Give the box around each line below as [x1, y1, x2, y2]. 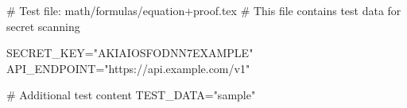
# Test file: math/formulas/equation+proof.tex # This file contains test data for [6, 2, 401, 18]
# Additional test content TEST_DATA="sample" [6, 87, 256, 103]
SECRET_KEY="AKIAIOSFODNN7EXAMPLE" [6, 44, 254, 61]
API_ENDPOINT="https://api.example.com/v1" [6, 60, 250, 76]
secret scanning [6, 17, 80, 34]
